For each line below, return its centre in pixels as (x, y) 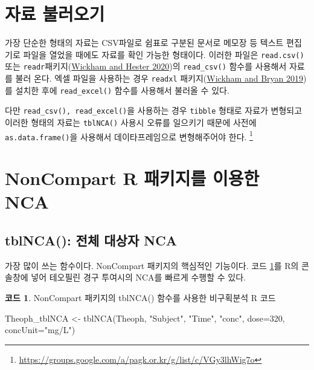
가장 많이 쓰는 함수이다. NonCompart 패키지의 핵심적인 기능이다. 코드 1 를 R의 (152, 265)
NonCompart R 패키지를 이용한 (132, 178)
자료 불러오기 (55, 14)
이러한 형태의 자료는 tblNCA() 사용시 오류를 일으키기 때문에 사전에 (131, 122)
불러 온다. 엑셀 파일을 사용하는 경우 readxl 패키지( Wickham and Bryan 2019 (159, 78)
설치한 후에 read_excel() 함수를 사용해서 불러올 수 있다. (122, 90)
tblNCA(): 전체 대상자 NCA (91, 240)
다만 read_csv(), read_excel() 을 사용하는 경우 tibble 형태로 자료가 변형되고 (154, 110)
